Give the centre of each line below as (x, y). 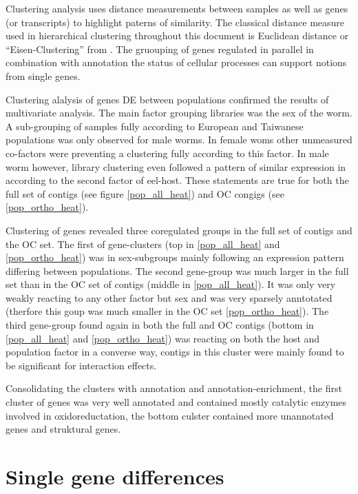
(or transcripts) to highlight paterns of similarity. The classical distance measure (175, 22)
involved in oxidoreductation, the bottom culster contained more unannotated (170, 415)
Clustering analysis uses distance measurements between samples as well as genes (177, 8)
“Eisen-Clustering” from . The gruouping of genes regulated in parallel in (160, 49)
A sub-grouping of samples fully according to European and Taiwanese (155, 126)
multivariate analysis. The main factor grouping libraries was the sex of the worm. (179, 113)
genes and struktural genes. (63, 429)
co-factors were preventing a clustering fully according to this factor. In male (167, 153)
